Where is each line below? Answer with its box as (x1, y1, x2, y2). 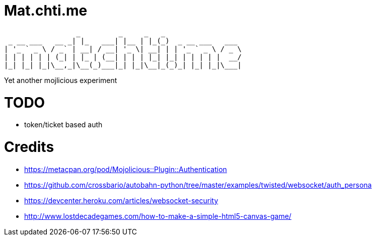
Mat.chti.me (4, 2, 88, 19)
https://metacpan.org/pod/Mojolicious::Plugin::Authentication (24, 165, 227, 174)
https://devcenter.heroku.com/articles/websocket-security (24, 196, 218, 205)
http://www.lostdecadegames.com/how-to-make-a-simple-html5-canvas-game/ (24, 211, 291, 220)
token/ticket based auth (24, 120, 103, 129)
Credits (4, 138, 54, 155)
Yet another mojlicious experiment (4, 75, 117, 85)
